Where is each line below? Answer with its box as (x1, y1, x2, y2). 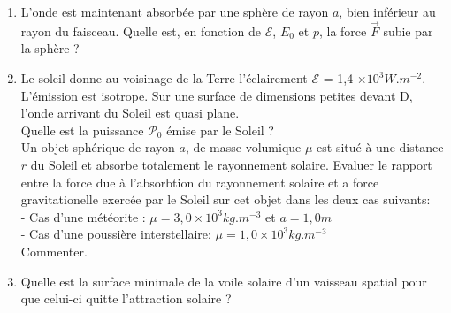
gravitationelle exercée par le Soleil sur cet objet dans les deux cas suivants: (20, 190, 431, 209)
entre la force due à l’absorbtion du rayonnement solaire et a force (20, 172, 379, 191)
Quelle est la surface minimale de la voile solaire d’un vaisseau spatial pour (20, 271, 427, 290)
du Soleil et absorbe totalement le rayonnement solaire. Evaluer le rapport (30, 155, 432, 173)
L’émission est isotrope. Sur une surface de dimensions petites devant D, (20, 86, 413, 104)
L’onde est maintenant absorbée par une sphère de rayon (20, 3, 329, 20)
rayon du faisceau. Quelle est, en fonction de (20, 21, 262, 40)
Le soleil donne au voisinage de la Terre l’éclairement (20, 69, 308, 87)
